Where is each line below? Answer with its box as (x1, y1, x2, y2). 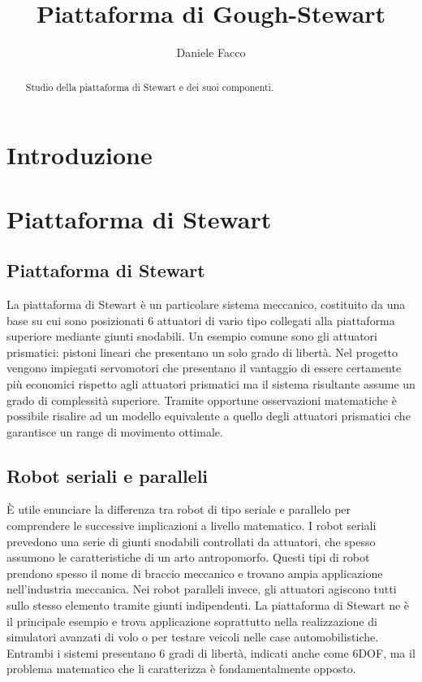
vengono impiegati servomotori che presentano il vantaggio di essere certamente (6, 359, 402, 376)
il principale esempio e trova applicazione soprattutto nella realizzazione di (6, 612, 377, 629)
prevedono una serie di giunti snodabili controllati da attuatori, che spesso (6, 532, 376, 550)
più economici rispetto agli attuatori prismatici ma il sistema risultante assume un (6, 375, 416, 392)
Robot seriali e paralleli (6, 463, 209, 488)
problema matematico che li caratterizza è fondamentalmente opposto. (6, 660, 356, 677)
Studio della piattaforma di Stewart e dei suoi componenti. (25, 80, 274, 93)
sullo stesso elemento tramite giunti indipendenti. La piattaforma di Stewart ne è (6, 597, 410, 614)
